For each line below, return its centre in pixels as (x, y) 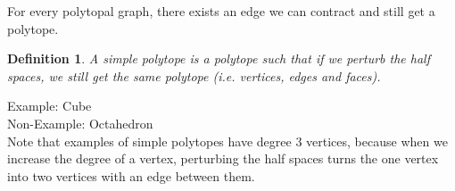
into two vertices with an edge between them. (131, 175)
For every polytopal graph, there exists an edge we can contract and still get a (221, 11)
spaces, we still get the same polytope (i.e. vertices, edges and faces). (194, 75)
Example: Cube (50, 106)
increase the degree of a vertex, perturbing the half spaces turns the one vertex (223, 158)
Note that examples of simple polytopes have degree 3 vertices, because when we (227, 141)
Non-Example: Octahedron (80, 123)
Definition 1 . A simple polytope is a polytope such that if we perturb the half (219, 58)
